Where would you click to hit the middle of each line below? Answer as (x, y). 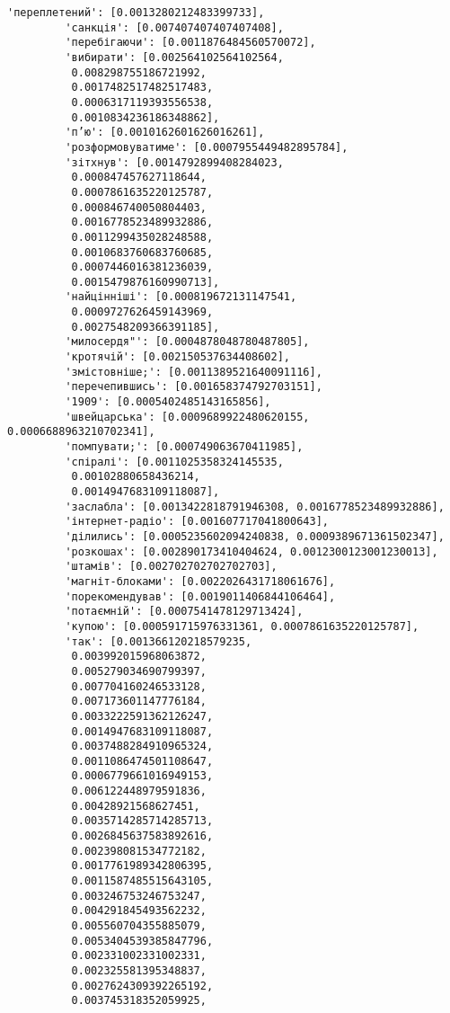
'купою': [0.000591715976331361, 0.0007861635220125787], (242, 626)
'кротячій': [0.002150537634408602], (177, 357)
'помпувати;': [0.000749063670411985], (184, 447)
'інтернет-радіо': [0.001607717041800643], (197, 522)
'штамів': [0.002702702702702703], (171, 567)
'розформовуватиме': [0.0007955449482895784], (207, 147)
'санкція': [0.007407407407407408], (174, 27)
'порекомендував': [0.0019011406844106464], (200, 596)
